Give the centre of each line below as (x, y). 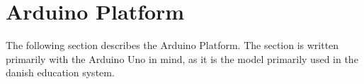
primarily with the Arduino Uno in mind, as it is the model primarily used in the (182, 58)
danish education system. (60, 72)
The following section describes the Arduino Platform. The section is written (172, 45)
